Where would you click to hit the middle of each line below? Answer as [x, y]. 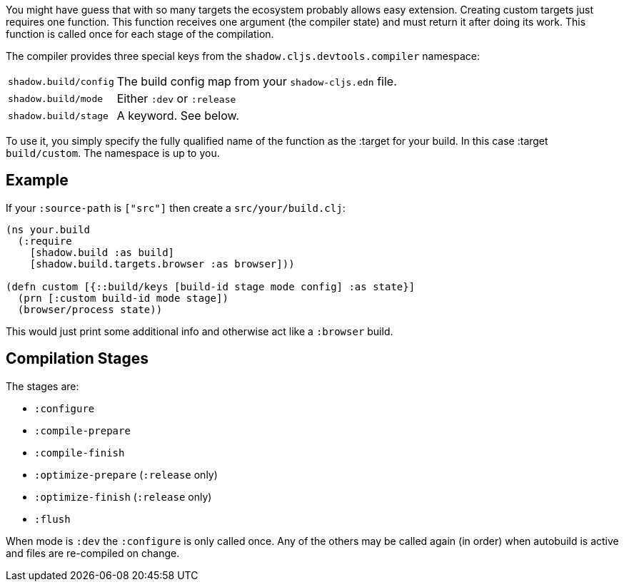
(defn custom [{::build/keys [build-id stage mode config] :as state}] [211, 286]
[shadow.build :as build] [102, 252]
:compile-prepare [82, 430]
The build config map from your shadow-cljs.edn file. [257, 81]
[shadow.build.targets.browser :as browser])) [162, 264]
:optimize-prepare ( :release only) [126, 474]
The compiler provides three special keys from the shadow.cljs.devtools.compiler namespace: [243, 56]
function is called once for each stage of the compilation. [140, 34]
